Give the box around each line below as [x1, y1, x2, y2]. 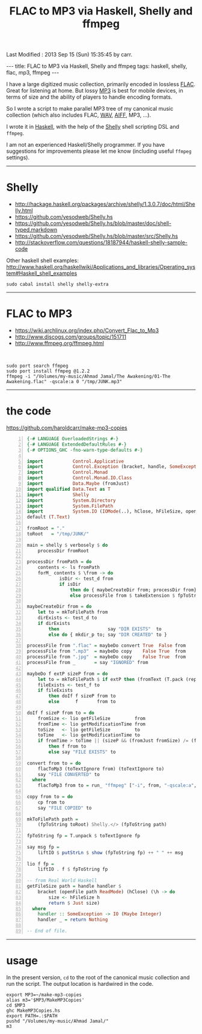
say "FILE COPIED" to [37, 805, 92, 811]
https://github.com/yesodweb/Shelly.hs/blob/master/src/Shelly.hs [14, 233, 179, 240]
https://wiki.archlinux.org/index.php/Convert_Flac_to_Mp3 [14, 327, 159, 334]
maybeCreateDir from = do [26, 603, 92, 610]
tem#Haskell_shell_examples [6, 269, 78, 277]
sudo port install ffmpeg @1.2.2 [6, 368, 90, 374]
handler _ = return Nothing [37, 917, 108, 923]
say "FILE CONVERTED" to [37, 771, 100, 777]
